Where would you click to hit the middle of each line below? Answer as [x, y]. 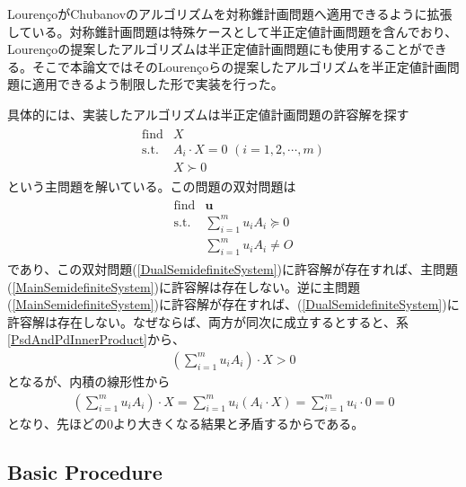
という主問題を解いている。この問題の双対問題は [152, 186]
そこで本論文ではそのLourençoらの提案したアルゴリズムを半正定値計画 [239, 66]
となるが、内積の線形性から [89, 381]
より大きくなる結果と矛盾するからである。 [239, 423]
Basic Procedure [85, 471]
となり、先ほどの [57, 423]
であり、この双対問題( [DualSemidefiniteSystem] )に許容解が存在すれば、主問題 [233, 269]
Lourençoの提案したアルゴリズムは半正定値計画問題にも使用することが [215, 49]
